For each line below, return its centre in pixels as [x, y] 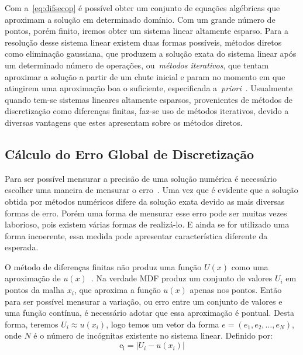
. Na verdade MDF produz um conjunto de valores [182, 278]
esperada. [22, 247]
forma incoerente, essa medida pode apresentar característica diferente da [136, 235]
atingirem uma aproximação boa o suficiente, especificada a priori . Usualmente [149, 88]
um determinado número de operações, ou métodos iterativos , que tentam [137, 65]
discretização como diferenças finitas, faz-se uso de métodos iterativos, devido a [147, 111]
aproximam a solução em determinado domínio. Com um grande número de [140, 19]
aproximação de [33, 278]
